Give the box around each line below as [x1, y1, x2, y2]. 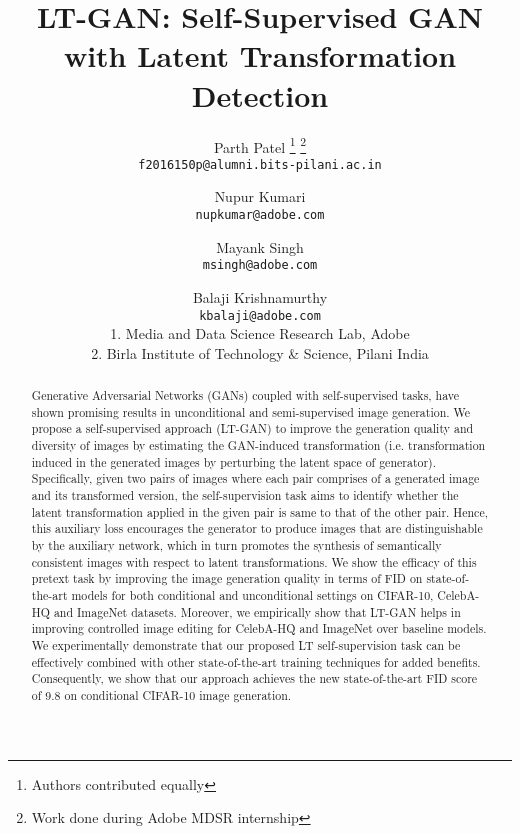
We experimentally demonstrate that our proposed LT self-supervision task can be [31, 636, 461, 653]
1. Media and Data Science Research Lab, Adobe [110, 323, 410, 344]
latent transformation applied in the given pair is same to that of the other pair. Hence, [31, 503, 488, 520]
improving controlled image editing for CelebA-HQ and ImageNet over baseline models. [31, 620, 487, 637]
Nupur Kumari [214, 186, 306, 207]
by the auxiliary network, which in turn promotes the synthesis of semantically [31, 537, 442, 554]
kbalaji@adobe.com [199, 308, 321, 323]
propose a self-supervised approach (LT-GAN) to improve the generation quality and [31, 420, 474, 437]
